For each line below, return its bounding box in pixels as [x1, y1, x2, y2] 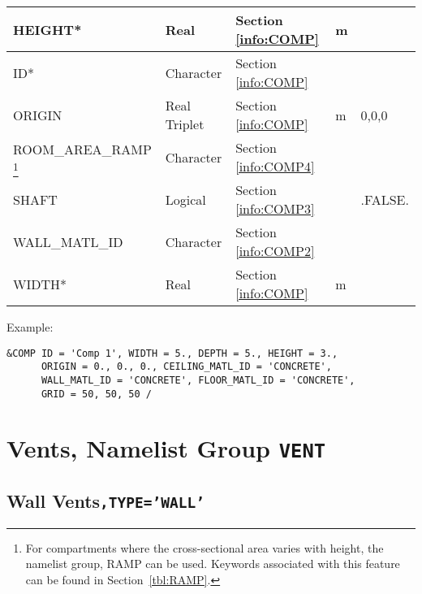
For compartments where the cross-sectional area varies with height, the [25, 539, 384, 556]
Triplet [165, 115, 205, 133]
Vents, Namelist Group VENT [6, 431, 326, 465]
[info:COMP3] [235, 199, 315, 218]
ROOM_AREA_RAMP [13, 140, 152, 158]
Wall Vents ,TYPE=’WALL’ [6, 488, 205, 514]
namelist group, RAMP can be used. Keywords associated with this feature [25, 555, 400, 572]
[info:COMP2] [235, 241, 315, 260]
